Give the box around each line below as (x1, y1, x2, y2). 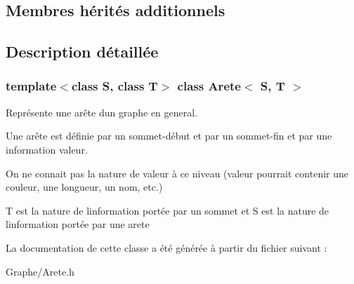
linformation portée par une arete (6, 217, 150, 231)
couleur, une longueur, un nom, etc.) (6, 180, 163, 194)
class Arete (177, 77, 241, 95)
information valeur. (6, 142, 88, 156)
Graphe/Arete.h (6, 264, 74, 278)
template (6, 77, 57, 95)
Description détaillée (6, 41, 159, 62)
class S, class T (71, 77, 158, 95)
